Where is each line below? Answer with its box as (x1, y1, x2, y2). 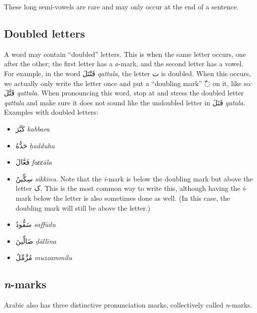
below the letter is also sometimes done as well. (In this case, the (34, 192, 230, 203)
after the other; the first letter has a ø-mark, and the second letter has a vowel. (4, 58, 244, 69)
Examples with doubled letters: (4, 107, 98, 117)
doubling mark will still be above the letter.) (15, 202, 151, 213)
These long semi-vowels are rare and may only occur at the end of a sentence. (4, 1, 239, 11)
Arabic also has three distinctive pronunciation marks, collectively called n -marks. (4, 300, 252, 310)
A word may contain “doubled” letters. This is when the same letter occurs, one (4, 48, 246, 59)
